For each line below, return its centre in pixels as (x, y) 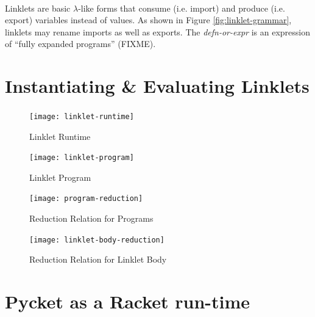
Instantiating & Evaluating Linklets (157, 86)
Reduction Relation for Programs (91, 218)
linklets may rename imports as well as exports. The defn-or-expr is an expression (158, 31)
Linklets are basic (38, 8)
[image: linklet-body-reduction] (97, 240)
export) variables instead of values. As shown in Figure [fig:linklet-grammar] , (148, 20)
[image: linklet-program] (82, 158)
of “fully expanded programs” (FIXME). (80, 44)
